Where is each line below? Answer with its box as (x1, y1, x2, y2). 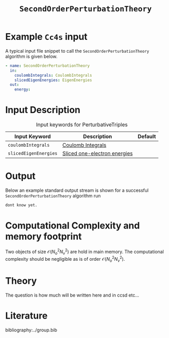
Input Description (5, 104, 80, 116)
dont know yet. (5, 202, 38, 208)
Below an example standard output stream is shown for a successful (5, 187, 149, 193)
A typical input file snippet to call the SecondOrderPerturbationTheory (5, 48, 149, 54)
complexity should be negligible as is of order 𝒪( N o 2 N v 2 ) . (5, 255, 125, 263)
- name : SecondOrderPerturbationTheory (5, 63, 90, 68)
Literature (5, 310, 48, 321)
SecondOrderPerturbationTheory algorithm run (5, 193, 101, 199)
